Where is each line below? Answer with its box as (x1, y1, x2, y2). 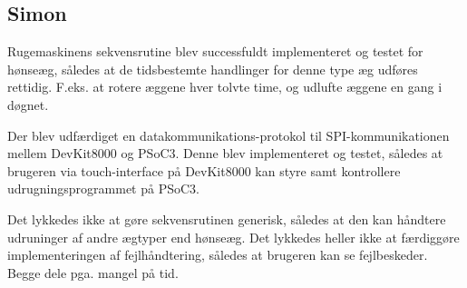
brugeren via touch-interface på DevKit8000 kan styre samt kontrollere (7, 161, 401, 180)
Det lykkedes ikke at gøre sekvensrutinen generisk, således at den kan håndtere (7, 209, 446, 228)
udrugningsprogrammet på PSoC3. (7, 179, 199, 198)
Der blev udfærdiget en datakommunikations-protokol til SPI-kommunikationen (7, 125, 450, 144)
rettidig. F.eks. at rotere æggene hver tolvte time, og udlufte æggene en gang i (7, 77, 443, 96)
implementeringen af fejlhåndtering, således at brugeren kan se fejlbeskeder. (7, 245, 428, 264)
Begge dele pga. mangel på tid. (7, 263, 179, 282)
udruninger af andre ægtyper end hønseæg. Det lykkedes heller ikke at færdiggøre (7, 227, 460, 246)
